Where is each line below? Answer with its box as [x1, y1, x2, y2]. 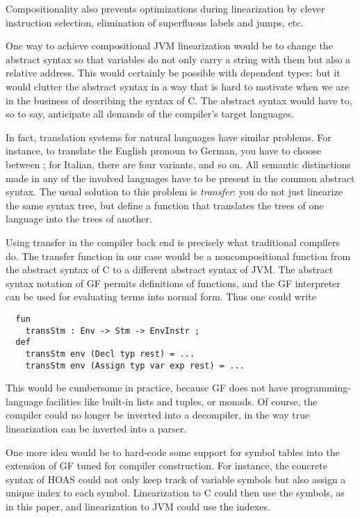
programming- [291, 380, 351, 395]
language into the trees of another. [6, 211, 152, 226]
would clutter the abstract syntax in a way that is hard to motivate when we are [6, 79, 349, 93]
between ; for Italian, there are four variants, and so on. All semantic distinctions [6, 156, 351, 171]
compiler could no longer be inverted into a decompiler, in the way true [6, 407, 310, 422]
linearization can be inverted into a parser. [6, 421, 187, 435]
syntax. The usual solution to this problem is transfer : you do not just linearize [6, 184, 343, 199]
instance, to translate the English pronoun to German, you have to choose [6, 143, 321, 158]
